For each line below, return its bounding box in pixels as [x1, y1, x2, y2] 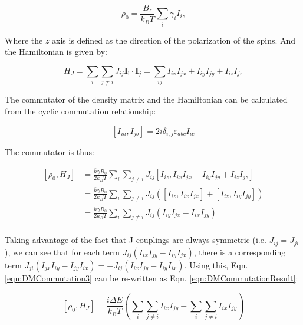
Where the [5, 34, 43, 46]
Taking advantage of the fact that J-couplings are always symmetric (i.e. [5, 234, 266, 246]
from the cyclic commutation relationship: [5, 104, 156, 117]
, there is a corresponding [193, 245, 286, 258]
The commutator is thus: [5, 145, 94, 157]
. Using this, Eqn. [184, 258, 248, 271]
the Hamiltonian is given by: [5, 45, 107, 58]
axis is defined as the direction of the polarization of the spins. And [52, 34, 296, 46]
